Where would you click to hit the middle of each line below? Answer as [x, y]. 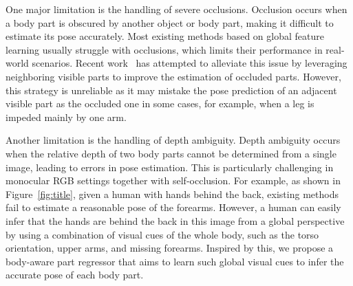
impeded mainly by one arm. [66, 117]
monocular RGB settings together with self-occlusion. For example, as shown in [173, 180]
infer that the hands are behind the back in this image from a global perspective [175, 220]
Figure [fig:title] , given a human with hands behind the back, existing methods [172, 194]
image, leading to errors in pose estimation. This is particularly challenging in [170, 167]
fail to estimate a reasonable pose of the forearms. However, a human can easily [173, 207]
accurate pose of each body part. [75, 275]
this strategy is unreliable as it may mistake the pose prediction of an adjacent [171, 90]
